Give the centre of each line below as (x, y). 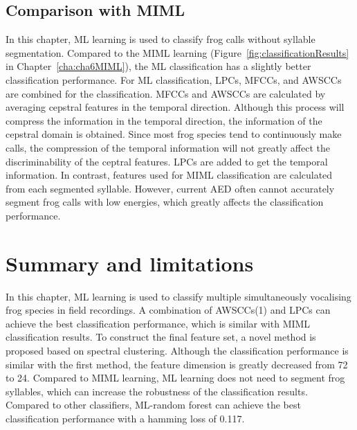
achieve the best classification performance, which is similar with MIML (158, 323)
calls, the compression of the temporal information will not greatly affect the (168, 147)
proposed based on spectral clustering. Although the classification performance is (177, 351)
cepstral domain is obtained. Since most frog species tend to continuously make (174, 134)
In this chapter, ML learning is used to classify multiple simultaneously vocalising (178, 296)
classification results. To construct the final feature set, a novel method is (161, 337)
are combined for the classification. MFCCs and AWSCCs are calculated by (166, 93)
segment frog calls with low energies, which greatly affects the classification (165, 202)
